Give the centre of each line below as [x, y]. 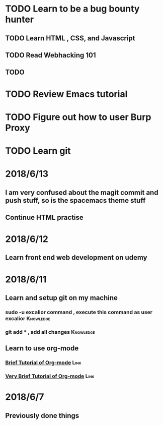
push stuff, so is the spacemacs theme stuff [75, 200]
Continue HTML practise [45, 217]
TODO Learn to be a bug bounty [72, 9]
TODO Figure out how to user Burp [78, 117]
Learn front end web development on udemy [76, 258]
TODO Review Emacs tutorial [66, 94]
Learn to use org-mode [42, 348]
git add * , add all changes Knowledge [50, 332]
